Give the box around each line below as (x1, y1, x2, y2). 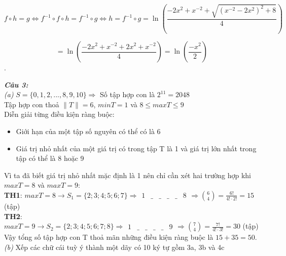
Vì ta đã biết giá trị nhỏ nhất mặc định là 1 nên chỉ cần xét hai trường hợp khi (4, 169, 252, 180)
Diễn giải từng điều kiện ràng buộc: (4, 109, 115, 119)
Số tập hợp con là (100, 89, 155, 100)
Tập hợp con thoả (4, 99, 59, 109)
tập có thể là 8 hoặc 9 (16, 153, 84, 163)
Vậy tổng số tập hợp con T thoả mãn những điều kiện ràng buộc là (4, 232, 213, 242)
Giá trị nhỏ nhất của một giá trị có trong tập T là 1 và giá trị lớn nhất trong (16, 143, 257, 153)
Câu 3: (4, 79, 28, 90)
